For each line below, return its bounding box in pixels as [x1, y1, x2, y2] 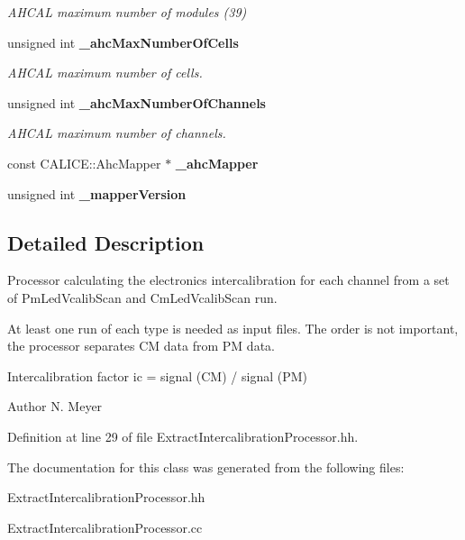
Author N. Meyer [7, 397, 103, 416]
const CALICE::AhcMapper [7, 153, 161, 172]
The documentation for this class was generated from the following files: [7, 457, 405, 476]
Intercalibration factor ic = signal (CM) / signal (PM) [7, 366, 307, 385]
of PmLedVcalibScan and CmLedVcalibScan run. [7, 288, 278, 307]
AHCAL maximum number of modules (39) [7, 3, 247, 21]
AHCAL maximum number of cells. [7, 63, 203, 82]
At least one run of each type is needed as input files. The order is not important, [7, 318, 459, 337]
